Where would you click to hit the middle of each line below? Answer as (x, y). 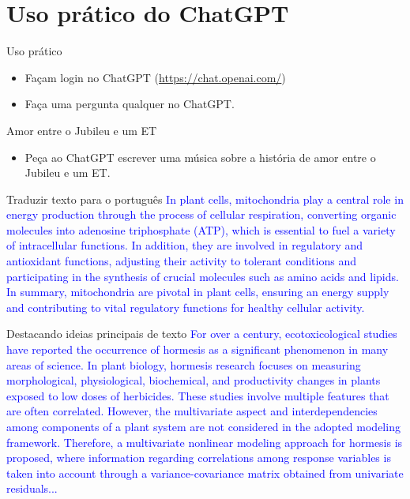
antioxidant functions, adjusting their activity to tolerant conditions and (181, 261)
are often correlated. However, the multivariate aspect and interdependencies (192, 411)
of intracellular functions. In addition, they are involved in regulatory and (185, 245)
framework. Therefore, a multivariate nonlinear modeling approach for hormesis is (205, 442)
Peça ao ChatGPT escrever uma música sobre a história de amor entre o (200, 157)
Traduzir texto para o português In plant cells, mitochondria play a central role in (205, 199)
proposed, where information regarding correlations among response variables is (199, 458)
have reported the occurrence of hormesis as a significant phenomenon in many (197, 349)
